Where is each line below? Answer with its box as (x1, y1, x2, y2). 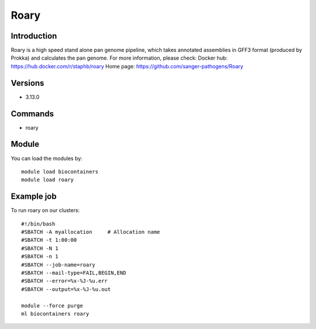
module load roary (21, 176, 74, 183)
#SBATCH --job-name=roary (21, 261, 96, 268)
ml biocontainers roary (21, 310, 90, 317)
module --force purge (21, 302, 83, 309)
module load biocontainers (21, 168, 99, 175)
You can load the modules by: (11, 155, 83, 162)
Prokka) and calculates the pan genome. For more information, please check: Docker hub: (11, 54, 228, 61)
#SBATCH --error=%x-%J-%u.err (21, 278, 108, 285)
